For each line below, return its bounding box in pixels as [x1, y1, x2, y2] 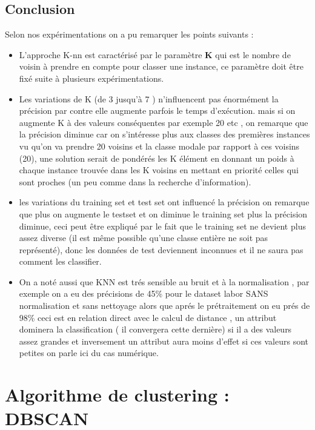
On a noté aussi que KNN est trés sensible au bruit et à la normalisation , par [19, 275, 310, 288]
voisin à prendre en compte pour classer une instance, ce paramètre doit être [19, 60, 303, 73]
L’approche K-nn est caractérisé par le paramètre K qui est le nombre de [19, 48, 291, 61]
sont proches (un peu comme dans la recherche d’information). [19, 175, 251, 188]
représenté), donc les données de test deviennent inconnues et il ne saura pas [19, 243, 303, 256]
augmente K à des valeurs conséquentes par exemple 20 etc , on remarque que [19, 116, 308, 128]
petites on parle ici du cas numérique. [19, 346, 159, 359]
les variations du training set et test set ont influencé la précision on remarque [19, 196, 310, 208]
